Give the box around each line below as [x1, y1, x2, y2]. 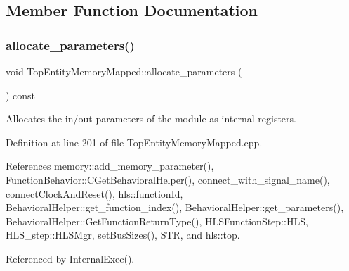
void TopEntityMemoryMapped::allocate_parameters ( [6, 64, 242, 78]
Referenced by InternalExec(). [6, 251, 135, 265]
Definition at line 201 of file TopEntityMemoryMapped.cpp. [6, 134, 263, 149]
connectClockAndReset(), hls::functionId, [6, 186, 183, 201]
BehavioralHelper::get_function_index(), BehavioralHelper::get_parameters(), [6, 200, 344, 215]
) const [6, 87, 36, 102]
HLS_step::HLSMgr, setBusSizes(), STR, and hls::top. [6, 227, 240, 242]
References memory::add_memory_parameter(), [6, 158, 214, 173]
